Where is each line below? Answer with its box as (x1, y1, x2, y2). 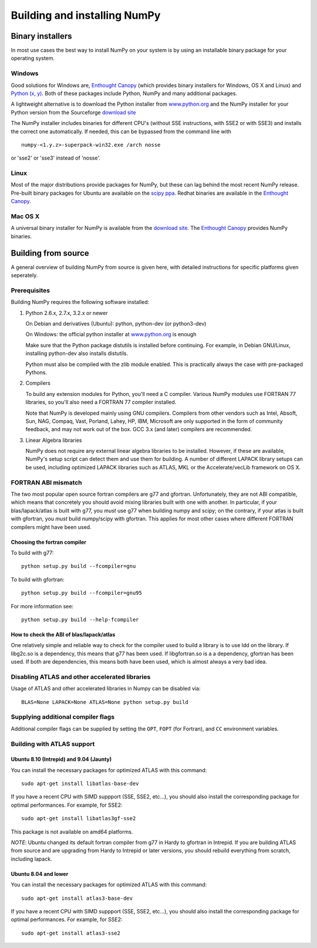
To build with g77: (11, 549, 54, 556)
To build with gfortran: (11, 575, 65, 583)
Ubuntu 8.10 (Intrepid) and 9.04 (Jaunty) (11, 756, 112, 763)
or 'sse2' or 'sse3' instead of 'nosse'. (11, 154, 101, 161)
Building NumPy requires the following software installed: (11, 299, 150, 306)
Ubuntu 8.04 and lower (11, 870, 69, 877)
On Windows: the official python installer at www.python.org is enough (25, 331, 197, 338)
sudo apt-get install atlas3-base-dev (21, 895, 133, 902)
